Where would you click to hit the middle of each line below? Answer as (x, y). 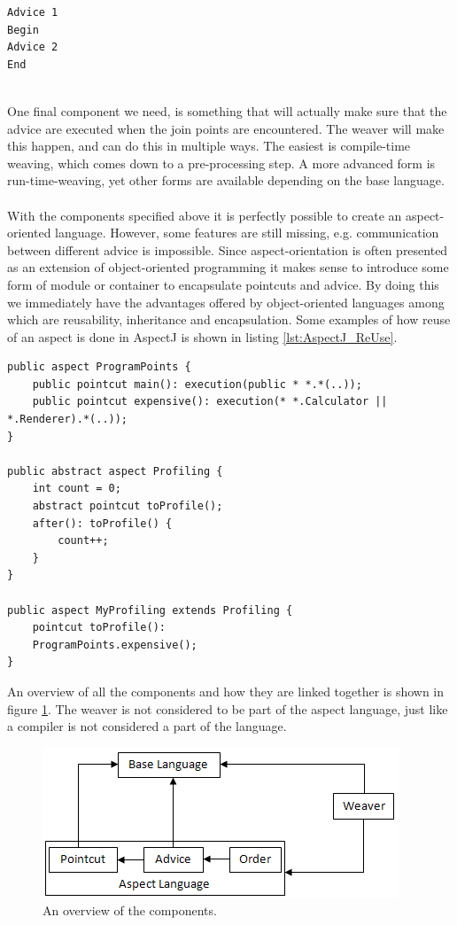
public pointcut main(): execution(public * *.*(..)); (197, 384)
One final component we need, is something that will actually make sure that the (227, 110)
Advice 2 (33, 47)
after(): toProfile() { (102, 523)
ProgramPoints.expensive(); (115, 645)
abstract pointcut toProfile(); (128, 506)
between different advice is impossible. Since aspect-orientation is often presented (228, 249)
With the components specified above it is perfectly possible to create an (205, 215)
